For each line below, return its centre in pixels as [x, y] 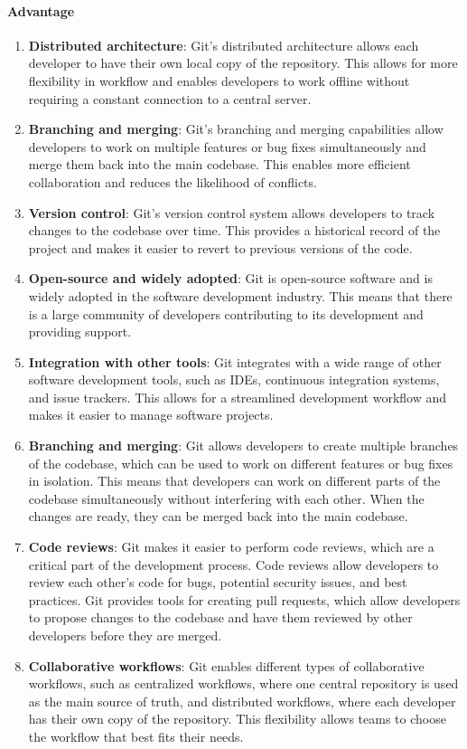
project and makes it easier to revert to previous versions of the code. [220, 247]
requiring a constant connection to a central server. [170, 98]
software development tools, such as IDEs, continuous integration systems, [234, 379]
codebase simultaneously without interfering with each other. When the [226, 498]
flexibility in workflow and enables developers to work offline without [219, 80]
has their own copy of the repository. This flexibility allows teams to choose [237, 719]
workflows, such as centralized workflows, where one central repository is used [243, 683]
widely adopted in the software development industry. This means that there [240, 295]
